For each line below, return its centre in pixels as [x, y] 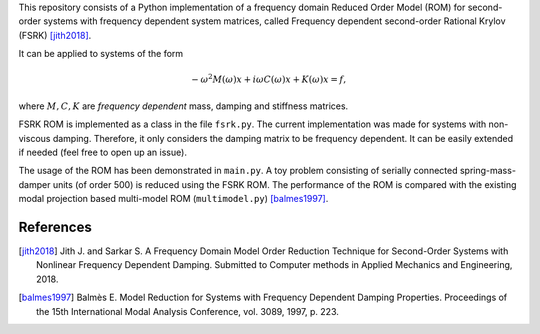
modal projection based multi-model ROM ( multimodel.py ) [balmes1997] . [173, 199]
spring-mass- [488, 171]
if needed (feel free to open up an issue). [102, 152]
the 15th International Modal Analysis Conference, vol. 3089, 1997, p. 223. [187, 311]
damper [34, 184]
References [55, 226]
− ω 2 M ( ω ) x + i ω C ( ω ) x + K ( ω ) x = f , [269, 78]
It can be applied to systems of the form [101, 54]
